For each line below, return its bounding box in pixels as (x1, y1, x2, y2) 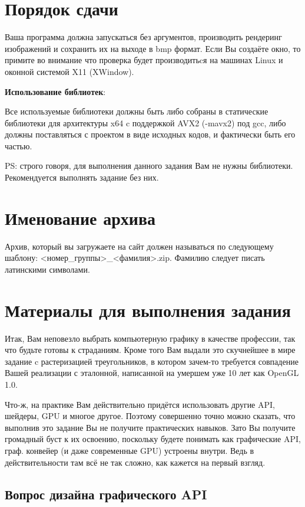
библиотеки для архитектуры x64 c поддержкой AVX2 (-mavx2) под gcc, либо (5, 116, 286, 129)
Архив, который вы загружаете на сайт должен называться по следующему (5, 240, 274, 252)
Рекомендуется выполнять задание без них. (5, 171, 159, 184)
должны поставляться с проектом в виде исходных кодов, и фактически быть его (5, 128, 296, 140)
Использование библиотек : (5, 85, 106, 97)
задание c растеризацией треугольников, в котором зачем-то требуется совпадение (5, 355, 299, 367)
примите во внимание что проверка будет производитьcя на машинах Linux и (5, 54, 283, 66)
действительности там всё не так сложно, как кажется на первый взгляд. (5, 456, 266, 468)
